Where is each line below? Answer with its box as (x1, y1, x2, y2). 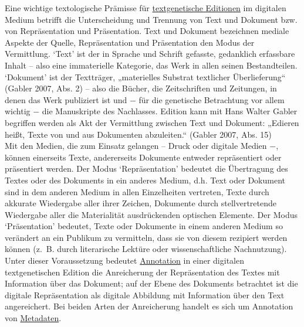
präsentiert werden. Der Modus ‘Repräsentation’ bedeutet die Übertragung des (5, 162, 288, 175)
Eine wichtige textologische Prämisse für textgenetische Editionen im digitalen (5, 2, 286, 13)
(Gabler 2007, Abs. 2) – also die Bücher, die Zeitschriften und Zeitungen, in (5, 82, 277, 94)
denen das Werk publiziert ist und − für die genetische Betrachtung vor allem (5, 93, 285, 105)
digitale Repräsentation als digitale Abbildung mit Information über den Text (5, 288, 285, 301)
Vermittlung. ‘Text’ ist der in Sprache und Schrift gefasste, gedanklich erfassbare (5, 47, 295, 60)
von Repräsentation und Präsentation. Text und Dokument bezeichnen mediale (5, 25, 289, 37)
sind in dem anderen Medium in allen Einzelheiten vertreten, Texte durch (5, 185, 269, 197)
